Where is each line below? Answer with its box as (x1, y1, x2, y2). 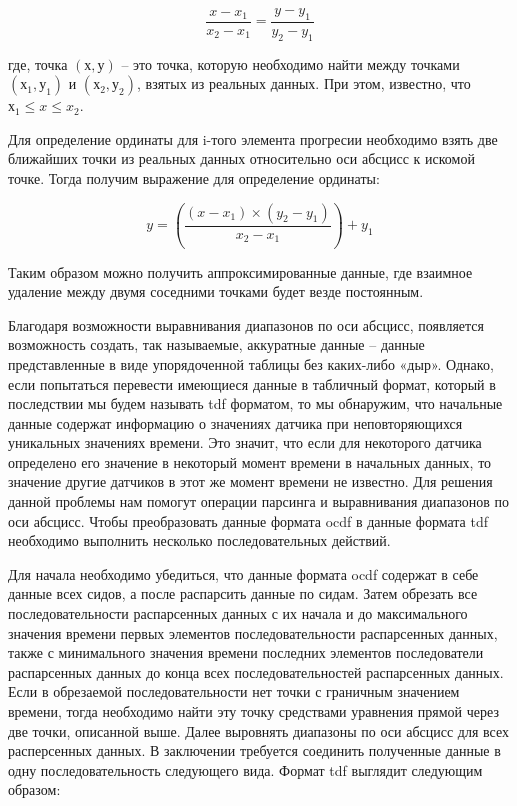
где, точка (8, 53, 68, 74)
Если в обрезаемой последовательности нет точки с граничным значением (8, 681, 460, 702)
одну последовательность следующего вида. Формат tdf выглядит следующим (8, 759, 483, 780)
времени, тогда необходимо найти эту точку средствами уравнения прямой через (8, 701, 499, 721)
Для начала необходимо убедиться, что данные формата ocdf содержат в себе (8, 563, 479, 584)
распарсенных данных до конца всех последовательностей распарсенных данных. (8, 661, 504, 682)
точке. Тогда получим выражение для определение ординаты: (8, 168, 380, 188)
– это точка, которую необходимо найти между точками (121, 53, 460, 74)
